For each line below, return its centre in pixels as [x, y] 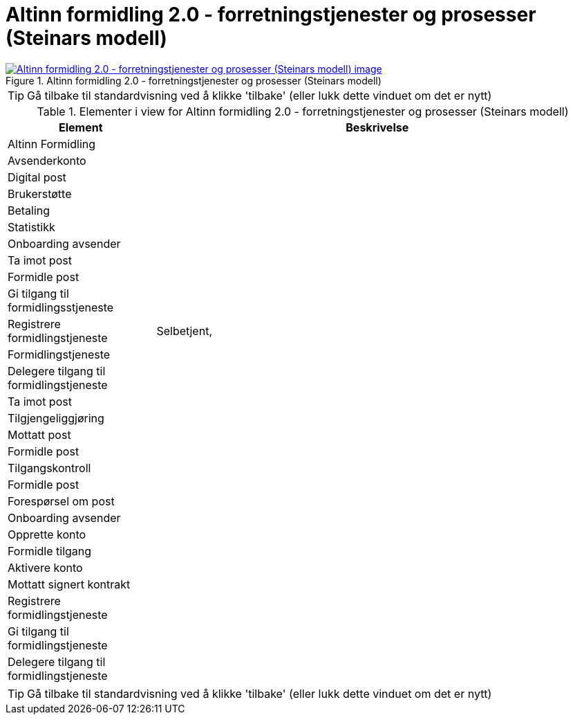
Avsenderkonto [47, 160]
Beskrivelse [377, 127]
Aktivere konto [45, 567]
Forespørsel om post [61, 501]
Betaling [29, 210]
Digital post [37, 177]
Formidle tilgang [50, 551]
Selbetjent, [184, 331]
